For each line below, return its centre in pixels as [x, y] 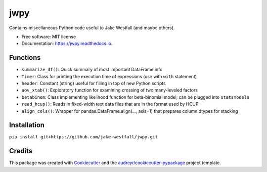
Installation [27, 125]
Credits [21, 151]
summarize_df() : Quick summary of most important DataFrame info [92, 70]
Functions [25, 58]
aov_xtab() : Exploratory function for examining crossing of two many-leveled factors [110, 90]
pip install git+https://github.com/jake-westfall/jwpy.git [84, 137]
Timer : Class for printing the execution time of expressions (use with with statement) [109, 76]
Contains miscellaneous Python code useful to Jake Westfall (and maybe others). [92, 28]
